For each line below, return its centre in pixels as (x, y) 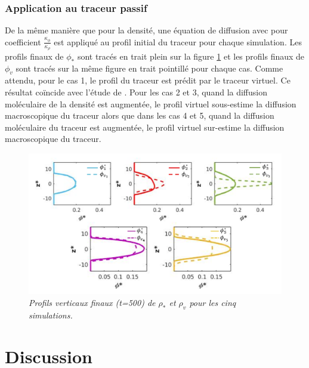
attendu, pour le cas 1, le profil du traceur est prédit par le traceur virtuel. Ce (148, 80)
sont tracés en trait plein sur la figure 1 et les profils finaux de (191, 56)
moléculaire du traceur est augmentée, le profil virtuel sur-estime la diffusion (145, 127)
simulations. (51, 315)
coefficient (23, 41)
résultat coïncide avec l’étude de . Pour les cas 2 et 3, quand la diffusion (136, 92)
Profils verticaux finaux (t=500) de (92, 303)
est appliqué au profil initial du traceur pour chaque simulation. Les (178, 41)
